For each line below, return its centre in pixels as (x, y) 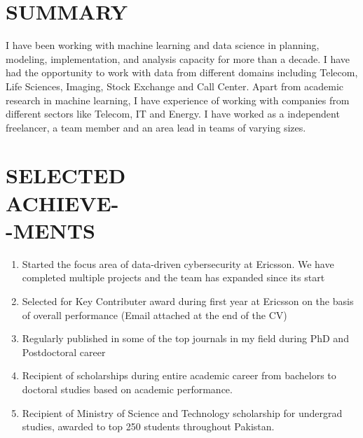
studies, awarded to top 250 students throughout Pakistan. (148, 426)
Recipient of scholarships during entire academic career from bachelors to (179, 375)
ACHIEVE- (62, 203)
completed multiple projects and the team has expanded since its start (173, 277)
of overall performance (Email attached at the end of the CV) (155, 315)
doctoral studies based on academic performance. (127, 389)
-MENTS (50, 230)
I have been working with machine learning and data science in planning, (163, 45)
